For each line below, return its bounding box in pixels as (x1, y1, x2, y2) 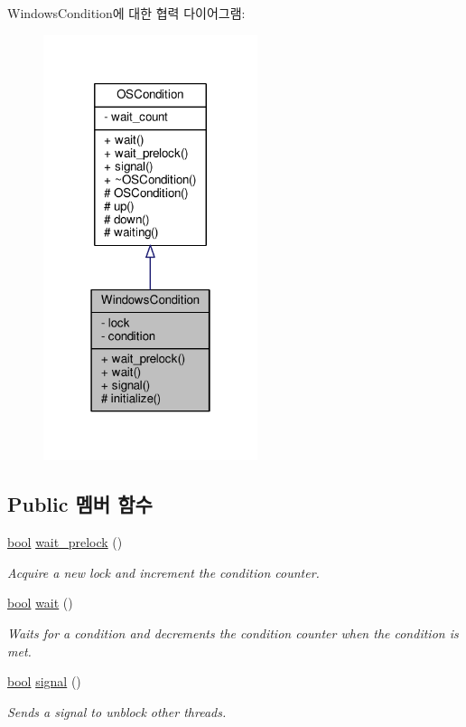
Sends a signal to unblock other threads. (7, 702, 227, 721)
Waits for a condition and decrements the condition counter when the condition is (7, 623, 459, 642)
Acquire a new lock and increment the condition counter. (7, 562, 320, 581)
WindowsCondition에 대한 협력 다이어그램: (7, 4, 246, 22)
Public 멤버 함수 (7, 490, 153, 518)
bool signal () (7, 672, 81, 691)
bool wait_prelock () (7, 533, 123, 552)
